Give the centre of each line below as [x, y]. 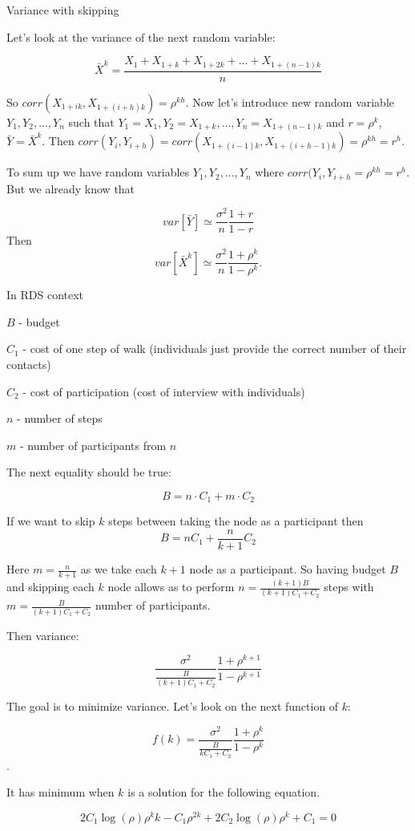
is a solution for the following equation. [224, 792]
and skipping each [50, 587]
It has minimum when [60, 792]
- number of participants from [93, 445]
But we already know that [71, 188]
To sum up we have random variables [98, 172]
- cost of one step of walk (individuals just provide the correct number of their [215, 349]
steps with [349, 587]
